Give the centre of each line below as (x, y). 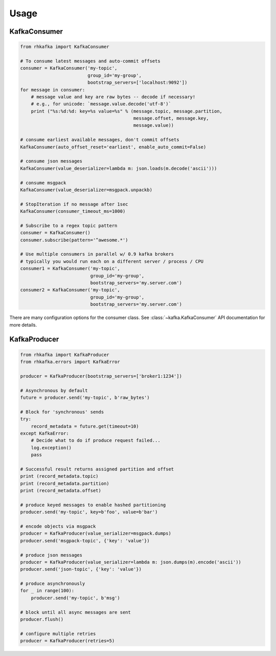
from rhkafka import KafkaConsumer (65, 47)
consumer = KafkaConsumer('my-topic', (69, 68)
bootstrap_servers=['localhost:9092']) (137, 83)
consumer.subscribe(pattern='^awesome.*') (74, 240)
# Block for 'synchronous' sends (62, 412)
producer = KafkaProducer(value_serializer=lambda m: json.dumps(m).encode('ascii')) (131, 562)
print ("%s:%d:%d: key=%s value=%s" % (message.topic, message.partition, (126, 111)
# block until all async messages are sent (76, 612)
